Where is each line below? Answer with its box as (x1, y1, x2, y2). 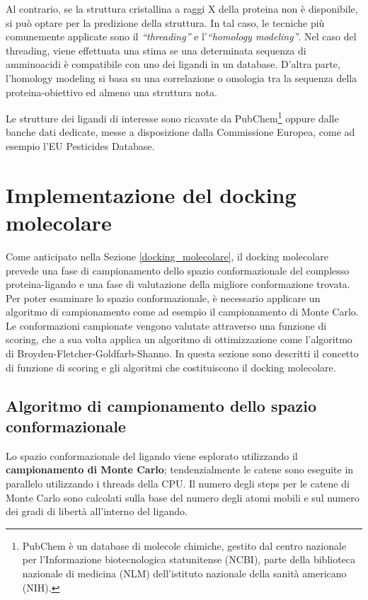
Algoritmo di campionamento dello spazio (6, 394, 317, 416)
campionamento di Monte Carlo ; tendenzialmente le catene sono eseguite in (6, 462, 354, 477)
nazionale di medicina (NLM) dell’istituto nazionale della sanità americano (22, 566, 347, 580)
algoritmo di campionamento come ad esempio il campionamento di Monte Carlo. (6, 304, 359, 319)
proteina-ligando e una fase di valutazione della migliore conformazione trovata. (6, 277, 350, 292)
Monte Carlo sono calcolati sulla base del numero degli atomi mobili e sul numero (6, 490, 360, 504)
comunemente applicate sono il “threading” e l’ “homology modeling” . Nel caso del (6, 29, 357, 44)
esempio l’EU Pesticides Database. (6, 139, 155, 153)
